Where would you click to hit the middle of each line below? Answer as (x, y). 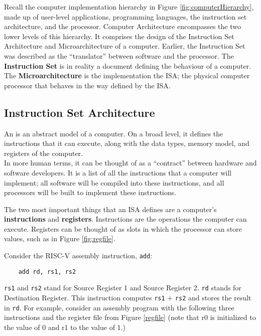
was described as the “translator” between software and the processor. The (119, 55)
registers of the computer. (43, 153)
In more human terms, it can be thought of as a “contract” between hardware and (130, 163)
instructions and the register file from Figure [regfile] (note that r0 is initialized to (130, 317)
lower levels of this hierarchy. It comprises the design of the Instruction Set (119, 36)
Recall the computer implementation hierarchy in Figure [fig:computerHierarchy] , (129, 7)
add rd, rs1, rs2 (47, 272)
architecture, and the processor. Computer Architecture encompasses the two (122, 26)
